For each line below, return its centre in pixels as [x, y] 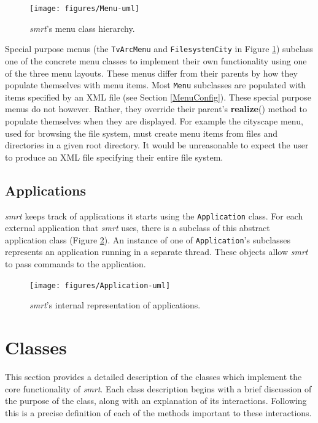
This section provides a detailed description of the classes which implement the [153, 376]
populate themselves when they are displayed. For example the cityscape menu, [154, 120]
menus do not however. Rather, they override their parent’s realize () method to [156, 109]
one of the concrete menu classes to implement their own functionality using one [156, 60]
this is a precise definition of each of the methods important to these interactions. [158, 412]
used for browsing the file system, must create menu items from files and [141, 133]
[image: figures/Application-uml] [100, 285]
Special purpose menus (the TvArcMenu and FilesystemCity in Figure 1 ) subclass [159, 49]
